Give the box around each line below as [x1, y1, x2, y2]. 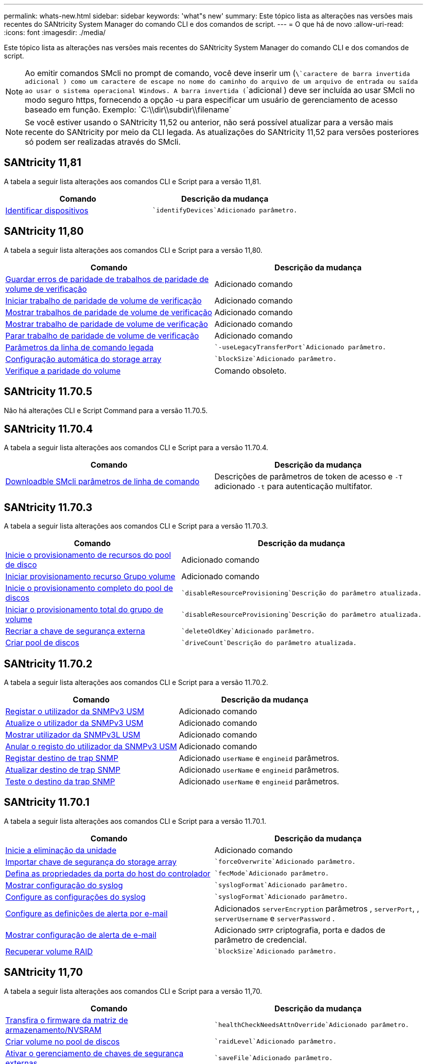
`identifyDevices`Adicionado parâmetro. [152, 207, 297, 214]
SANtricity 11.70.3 [4, 501, 93, 513]
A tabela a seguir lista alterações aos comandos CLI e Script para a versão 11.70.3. [4, 522, 268, 531]
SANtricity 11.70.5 [4, 385, 93, 398]
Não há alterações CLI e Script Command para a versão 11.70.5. [4, 406, 208, 415]
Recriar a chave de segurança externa [5, 626, 145, 636]
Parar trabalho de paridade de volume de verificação [5, 330, 199, 341]
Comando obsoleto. [214, 365, 287, 376]
